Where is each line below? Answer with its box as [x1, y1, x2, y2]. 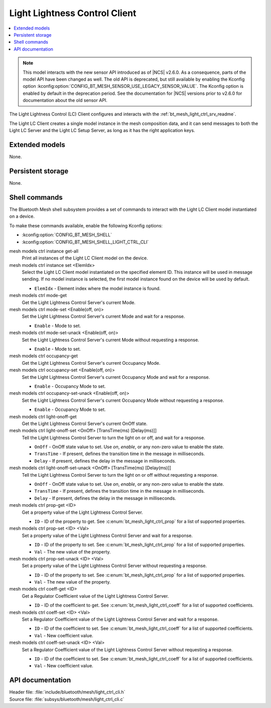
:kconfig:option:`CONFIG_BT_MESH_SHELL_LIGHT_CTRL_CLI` [22, 239, 149, 245]
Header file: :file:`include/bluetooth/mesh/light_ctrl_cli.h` [9, 689, 125, 695]
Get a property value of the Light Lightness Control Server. [22, 509, 143, 515]
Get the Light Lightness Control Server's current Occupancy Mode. [22, 360, 161, 366]
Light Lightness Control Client [9, 8, 137, 19]
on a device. [9, 213, 35, 219]
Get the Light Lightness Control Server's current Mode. [22, 299, 135, 306]
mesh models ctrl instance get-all [9, 248, 79, 254]
